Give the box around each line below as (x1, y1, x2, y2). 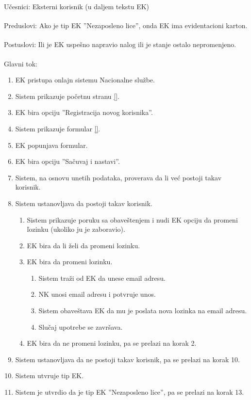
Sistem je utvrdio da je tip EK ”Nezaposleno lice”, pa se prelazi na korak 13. (15, 387, 244, 397)
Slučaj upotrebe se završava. (38, 321, 123, 332)
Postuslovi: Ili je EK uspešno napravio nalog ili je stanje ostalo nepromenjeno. (4, 39, 236, 49)
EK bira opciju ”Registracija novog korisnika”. (15, 107, 153, 117)
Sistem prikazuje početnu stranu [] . (15, 91, 119, 101)
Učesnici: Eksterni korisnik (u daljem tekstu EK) (4, 1, 150, 11)
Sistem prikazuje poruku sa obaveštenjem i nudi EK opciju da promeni (27, 214, 238, 224)
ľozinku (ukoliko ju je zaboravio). (27, 224, 125, 234)
